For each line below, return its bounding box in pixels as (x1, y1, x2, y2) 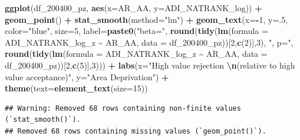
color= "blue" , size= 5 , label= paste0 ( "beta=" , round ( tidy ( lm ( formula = (5, 25, 268, 37)
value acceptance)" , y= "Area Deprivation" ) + (5, 70, 169, 83)
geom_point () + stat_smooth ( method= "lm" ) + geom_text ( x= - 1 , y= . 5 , (5, 13, 288, 25)
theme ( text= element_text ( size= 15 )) (5, 82, 148, 94)
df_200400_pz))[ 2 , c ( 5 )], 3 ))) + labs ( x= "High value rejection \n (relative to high (5, 59, 295, 71)
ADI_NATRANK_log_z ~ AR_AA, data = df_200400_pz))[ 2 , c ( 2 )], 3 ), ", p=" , (5, 36, 294, 48)
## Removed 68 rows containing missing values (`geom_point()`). (5, 127, 266, 135)
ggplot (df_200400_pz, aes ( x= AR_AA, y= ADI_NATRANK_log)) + (5, 2, 262, 13)
